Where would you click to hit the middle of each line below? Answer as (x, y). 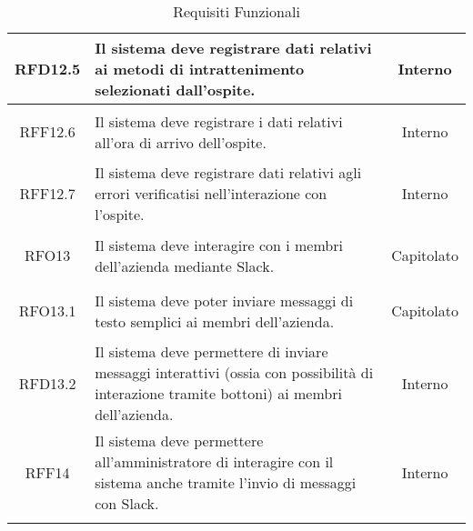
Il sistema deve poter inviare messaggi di (224, 300)
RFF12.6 (47, 131)
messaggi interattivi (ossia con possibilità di (234, 372)
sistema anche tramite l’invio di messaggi (226, 482)
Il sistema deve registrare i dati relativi (219, 121)
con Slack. (127, 503)
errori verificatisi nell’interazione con (211, 193)
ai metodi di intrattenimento (200, 69)
